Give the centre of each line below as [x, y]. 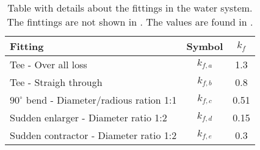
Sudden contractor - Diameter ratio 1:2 [93, 135]
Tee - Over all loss [49, 64]
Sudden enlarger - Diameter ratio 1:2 [88, 117]
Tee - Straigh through [56, 82]
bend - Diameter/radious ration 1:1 [101, 100]
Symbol [205, 46]
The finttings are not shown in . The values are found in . [130, 22]
